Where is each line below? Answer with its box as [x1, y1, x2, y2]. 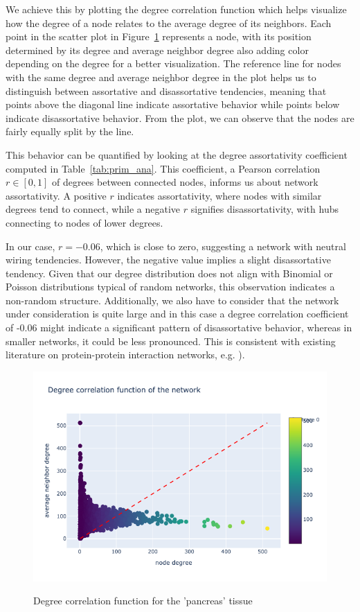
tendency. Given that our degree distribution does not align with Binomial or [6, 265, 333, 280]
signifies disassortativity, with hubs [190, 202, 339, 216]
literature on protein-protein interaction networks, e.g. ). [6, 347, 245, 362]
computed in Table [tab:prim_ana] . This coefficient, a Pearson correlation [6, 161, 321, 175]
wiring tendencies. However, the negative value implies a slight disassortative [6, 252, 331, 267]
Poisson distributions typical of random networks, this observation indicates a [6, 279, 335, 294]
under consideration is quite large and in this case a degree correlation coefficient [6, 306, 349, 321]
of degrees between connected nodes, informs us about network [51, 175, 318, 189]
